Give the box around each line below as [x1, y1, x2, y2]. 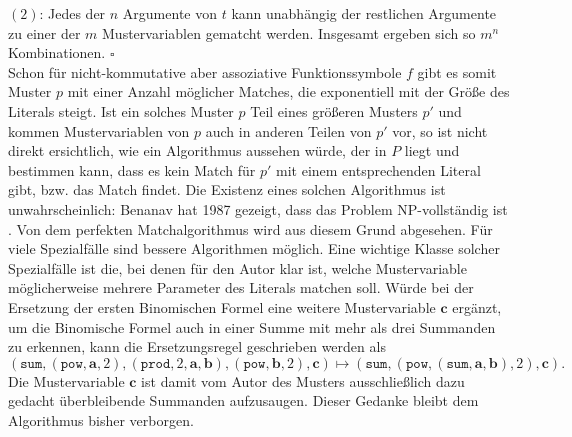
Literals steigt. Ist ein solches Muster [8, 100, 234, 121]
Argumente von [122, 3, 217, 23]
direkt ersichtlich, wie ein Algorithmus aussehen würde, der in [8, 140, 387, 161]
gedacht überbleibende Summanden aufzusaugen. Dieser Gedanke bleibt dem [8, 390, 479, 411]
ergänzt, [452, 296, 502, 317]
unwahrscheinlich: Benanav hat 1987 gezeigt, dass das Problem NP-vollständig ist [8, 198, 508, 219]
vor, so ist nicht [392, 120, 488, 141]
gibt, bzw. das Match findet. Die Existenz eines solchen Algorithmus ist [8, 179, 446, 200]
